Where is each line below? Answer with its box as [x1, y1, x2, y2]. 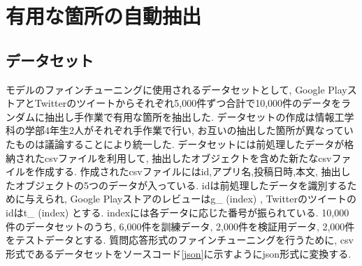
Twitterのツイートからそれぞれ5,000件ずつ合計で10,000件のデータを [34, 96, 342, 110]
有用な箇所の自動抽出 [6, 1, 202, 30]
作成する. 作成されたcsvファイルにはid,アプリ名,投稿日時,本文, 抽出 [34, 164, 341, 179]
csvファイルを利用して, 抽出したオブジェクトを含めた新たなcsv [44, 150, 332, 165]
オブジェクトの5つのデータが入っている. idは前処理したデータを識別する [15, 177, 347, 192]
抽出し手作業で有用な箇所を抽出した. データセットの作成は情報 [44, 109, 335, 124]
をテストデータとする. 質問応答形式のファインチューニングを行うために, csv [6, 232, 354, 247]
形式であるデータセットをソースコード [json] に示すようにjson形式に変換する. [6, 246, 352, 260]
